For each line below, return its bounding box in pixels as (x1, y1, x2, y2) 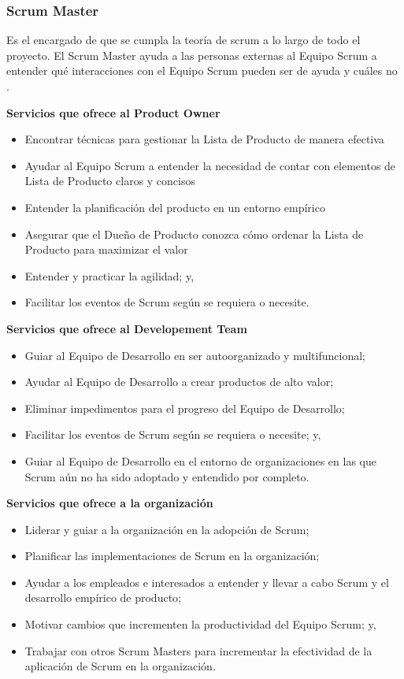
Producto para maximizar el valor (24, 241, 188, 258)
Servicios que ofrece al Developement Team (6, 320, 247, 336)
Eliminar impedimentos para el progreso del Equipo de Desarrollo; (24, 399, 345, 416)
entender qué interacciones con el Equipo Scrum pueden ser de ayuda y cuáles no (6, 62, 398, 79)
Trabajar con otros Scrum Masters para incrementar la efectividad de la (24, 642, 372, 659)
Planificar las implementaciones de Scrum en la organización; (24, 547, 320, 564)
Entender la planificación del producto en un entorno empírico (24, 199, 325, 215)
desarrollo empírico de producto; (24, 589, 181, 606)
